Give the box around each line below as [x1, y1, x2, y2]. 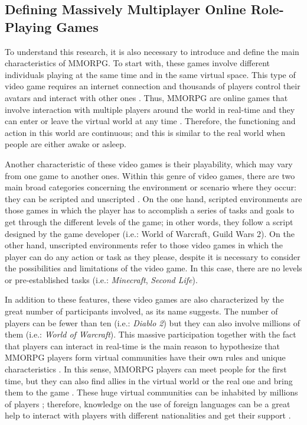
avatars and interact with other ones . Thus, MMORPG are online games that [5, 91, 288, 103]
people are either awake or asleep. [5, 138, 126, 150]
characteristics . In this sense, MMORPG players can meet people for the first [5, 363, 287, 375]
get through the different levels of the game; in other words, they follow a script [5, 215, 293, 228]
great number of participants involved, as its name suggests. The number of [5, 305, 278, 317]
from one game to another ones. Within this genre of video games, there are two [5, 169, 295, 181]
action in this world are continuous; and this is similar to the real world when [5, 126, 286, 138]
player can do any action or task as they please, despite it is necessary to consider [5, 250, 301, 262]
